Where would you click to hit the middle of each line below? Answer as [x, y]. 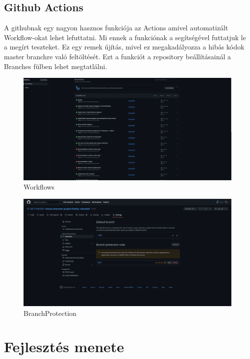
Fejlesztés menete [64, 347]
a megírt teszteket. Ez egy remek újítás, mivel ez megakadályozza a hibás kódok [124, 47]
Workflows [39, 187]
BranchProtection [50, 313]
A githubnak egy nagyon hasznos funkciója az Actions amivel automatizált [116, 28]
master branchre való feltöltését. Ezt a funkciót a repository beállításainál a [118, 56]
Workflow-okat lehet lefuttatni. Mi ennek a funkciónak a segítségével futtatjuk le [125, 37]
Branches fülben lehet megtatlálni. [56, 66]
